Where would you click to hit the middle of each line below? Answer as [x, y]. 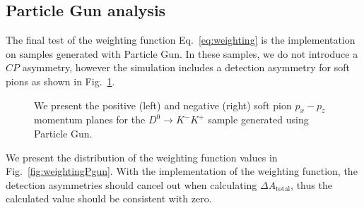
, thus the [311, 184]
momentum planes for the [90, 120]
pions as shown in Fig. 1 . [60, 81]
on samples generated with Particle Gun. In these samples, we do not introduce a [182, 53]
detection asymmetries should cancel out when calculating [131, 184]
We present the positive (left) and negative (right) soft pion [163, 105]
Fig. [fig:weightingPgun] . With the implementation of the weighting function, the [182, 171]
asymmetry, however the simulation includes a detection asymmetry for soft [186, 67]
